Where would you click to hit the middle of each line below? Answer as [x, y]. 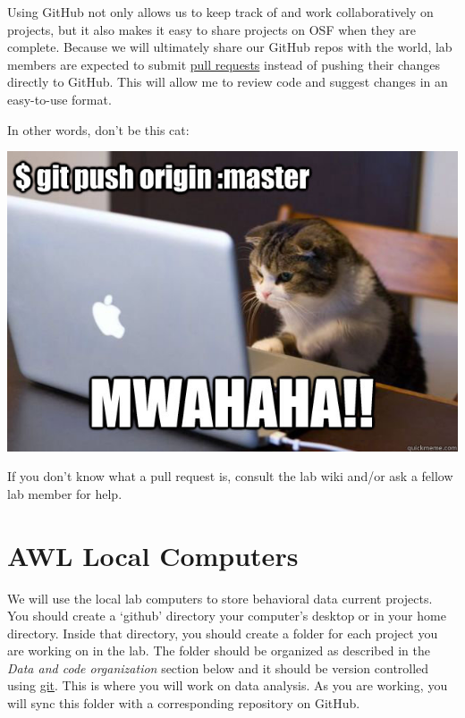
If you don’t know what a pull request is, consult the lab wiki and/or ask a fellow [230, 476]
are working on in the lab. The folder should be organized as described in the [219, 650]
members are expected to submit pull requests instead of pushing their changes [224, 64]
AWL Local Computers [153, 555]
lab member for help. [65, 493]
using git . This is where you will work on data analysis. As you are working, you [228, 685]
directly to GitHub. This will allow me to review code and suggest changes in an [228, 82]
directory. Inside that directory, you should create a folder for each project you [223, 633]
